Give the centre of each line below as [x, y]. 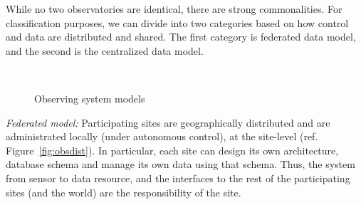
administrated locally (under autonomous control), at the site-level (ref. [162, 136]
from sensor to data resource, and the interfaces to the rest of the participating [178, 178]
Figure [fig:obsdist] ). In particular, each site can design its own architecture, [172, 150]
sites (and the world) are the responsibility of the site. [124, 192]
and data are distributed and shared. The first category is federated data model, [181, 37]
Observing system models [90, 98]
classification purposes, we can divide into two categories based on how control [177, 22]
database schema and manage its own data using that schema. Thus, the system [180, 164]
